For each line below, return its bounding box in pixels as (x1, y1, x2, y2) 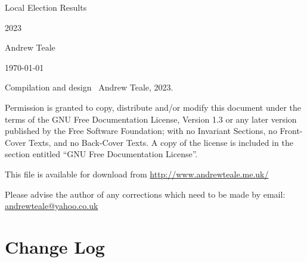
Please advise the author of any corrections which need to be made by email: (5, 188, 286, 200)
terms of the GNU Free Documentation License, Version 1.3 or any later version (5, 113, 297, 125)
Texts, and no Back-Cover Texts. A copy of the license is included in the (29, 136, 293, 148)
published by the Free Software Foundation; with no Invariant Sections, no (5, 124, 277, 137)
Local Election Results (5, 1, 87, 13)
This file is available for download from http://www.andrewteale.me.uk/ (5, 167, 269, 180)
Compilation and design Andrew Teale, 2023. (5, 81, 173, 93)
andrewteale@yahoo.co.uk (5, 199, 98, 212)
